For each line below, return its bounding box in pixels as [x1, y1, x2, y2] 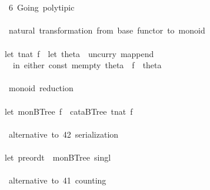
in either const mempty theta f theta [12, 59, 162, 71]
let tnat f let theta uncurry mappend [4, 47, 154, 59]
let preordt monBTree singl [4, 151, 111, 163]
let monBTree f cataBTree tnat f [4, 105, 133, 117]
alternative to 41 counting [8, 174, 106, 186]
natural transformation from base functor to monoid [8, 24, 205, 36]
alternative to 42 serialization [8, 128, 119, 140]
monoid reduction [8, 82, 74, 94]
